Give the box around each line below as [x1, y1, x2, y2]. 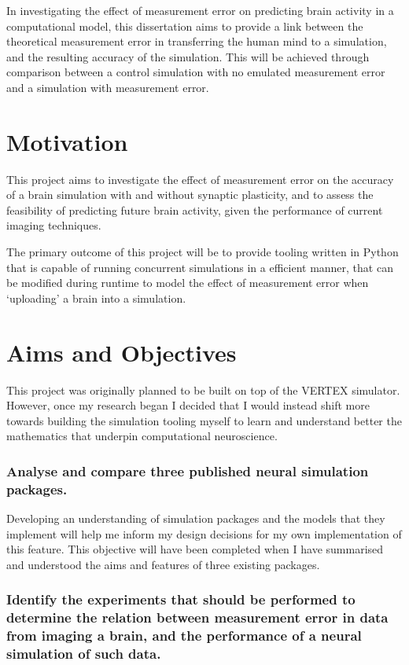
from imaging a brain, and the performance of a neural [6, 626, 362, 645]
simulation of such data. [6, 644, 161, 663]
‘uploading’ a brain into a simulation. [6, 289, 186, 306]
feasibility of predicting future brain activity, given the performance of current [6, 201, 383, 218]
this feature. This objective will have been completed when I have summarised [6, 541, 384, 557]
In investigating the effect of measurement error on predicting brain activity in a [6, 2, 394, 18]
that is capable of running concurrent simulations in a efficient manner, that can [6, 259, 393, 275]
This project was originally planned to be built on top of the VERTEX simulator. [6, 381, 400, 398]
